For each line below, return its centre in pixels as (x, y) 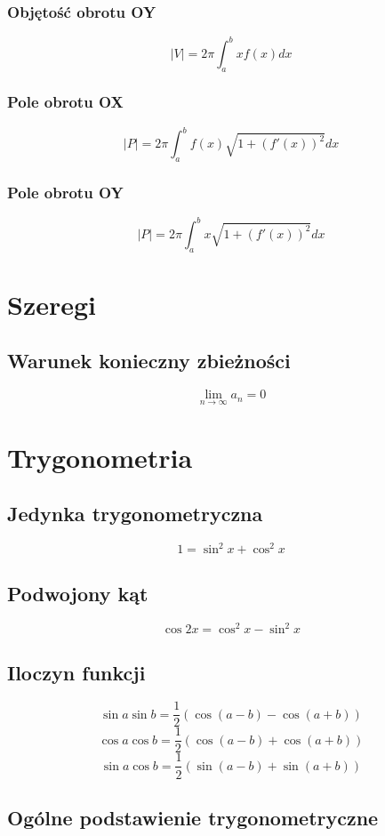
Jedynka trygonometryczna (135, 514)
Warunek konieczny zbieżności (149, 361)
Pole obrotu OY (65, 192)
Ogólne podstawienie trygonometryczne (193, 817)
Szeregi (52, 304)
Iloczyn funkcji (76, 672)
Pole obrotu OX (65, 102)
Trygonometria (100, 457)
